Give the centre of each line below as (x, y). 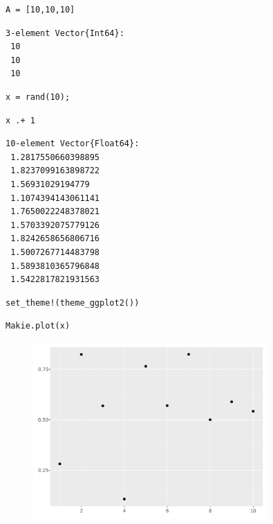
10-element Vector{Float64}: (73, 144)
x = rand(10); (38, 97)
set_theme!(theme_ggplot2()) (73, 303)
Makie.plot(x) (38, 326)
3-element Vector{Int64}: (65, 33)
